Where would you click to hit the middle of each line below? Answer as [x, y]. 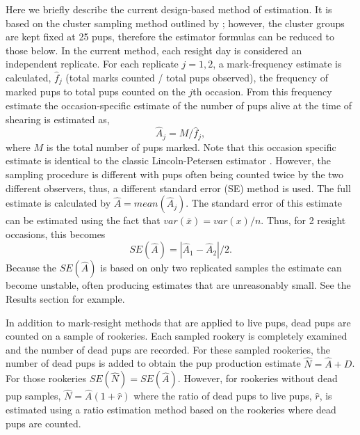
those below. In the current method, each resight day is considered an [154, 50]
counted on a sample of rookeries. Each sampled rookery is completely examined [177, 336]
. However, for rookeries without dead [257, 378]
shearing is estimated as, [58, 119]
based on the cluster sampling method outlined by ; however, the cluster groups [175, 23]
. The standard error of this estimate [264, 203]
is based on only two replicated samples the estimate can [221, 268]
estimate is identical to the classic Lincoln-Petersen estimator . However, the [168, 160]
